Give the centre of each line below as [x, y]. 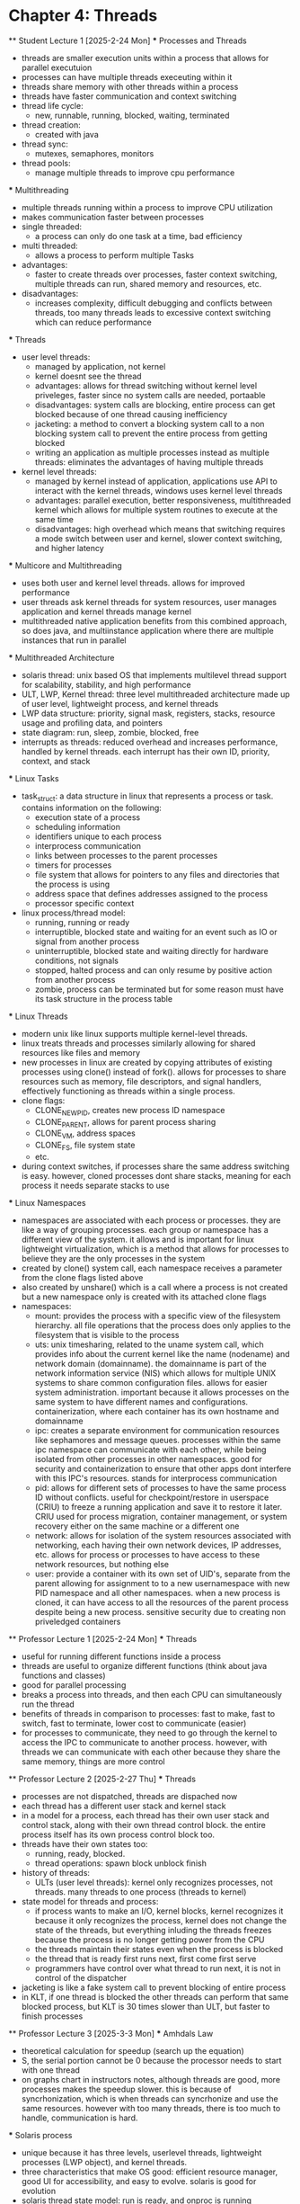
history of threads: [56, 1872]
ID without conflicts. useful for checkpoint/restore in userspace [152, 1497]
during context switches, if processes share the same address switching [155, 1166]
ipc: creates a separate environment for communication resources [157, 1430]
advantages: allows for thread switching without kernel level [146, 385]
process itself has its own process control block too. [118, 1834]
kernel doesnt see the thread [88, 376]
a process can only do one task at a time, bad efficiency [139, 236]
